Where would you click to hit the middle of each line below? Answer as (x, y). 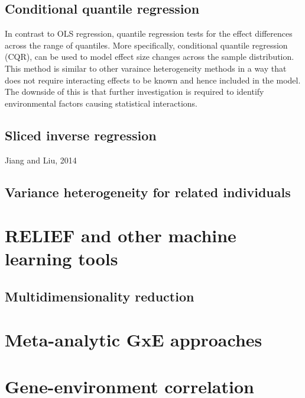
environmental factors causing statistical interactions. (101, 103)
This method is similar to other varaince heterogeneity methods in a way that (146, 68)
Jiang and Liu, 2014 (41, 160)
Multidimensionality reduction (100, 296)
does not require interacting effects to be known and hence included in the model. (153, 80)
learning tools (61, 259)
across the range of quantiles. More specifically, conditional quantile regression (146, 45)
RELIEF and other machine (121, 235)
